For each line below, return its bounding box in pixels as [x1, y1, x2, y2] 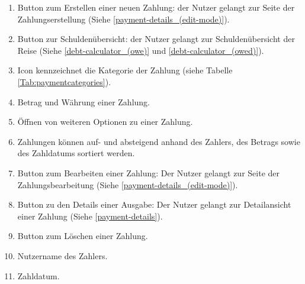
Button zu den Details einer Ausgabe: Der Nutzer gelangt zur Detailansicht [17, 198, 291, 211]
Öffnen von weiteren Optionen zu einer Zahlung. [17, 115, 193, 128]
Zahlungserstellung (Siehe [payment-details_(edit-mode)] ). [17, 12, 230, 25]
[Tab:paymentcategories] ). [17, 75, 111, 88]
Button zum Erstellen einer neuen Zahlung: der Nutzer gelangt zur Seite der [17, 1, 295, 13]
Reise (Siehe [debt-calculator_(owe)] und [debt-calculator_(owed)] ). [17, 44, 264, 56]
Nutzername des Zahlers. [17, 249, 108, 262]
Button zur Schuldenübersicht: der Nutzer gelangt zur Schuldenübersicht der [17, 33, 295, 45]
